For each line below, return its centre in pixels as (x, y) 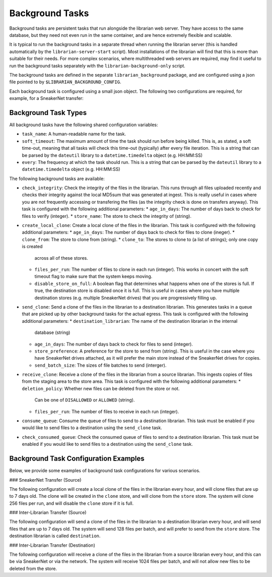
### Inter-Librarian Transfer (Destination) (52, 545)
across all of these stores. (61, 258)
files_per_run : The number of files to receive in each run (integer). (107, 412)
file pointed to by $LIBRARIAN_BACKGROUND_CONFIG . (65, 82)
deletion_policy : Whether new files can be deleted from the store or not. (101, 388)
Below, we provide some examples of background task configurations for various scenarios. (105, 471)
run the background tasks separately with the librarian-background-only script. (97, 66)
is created (32, 247)
